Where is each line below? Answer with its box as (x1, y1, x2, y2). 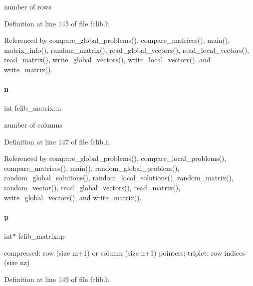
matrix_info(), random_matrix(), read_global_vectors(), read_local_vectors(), (4, 44, 250, 55)
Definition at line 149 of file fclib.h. (4, 274, 111, 284)
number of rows (4, 1, 51, 11)
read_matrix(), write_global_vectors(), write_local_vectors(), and (4, 54, 211, 65)
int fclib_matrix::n (4, 103, 61, 113)
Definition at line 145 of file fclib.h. (4, 18, 111, 28)
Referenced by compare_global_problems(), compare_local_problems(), (4, 153, 227, 163)
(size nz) (4, 257, 30, 268)
